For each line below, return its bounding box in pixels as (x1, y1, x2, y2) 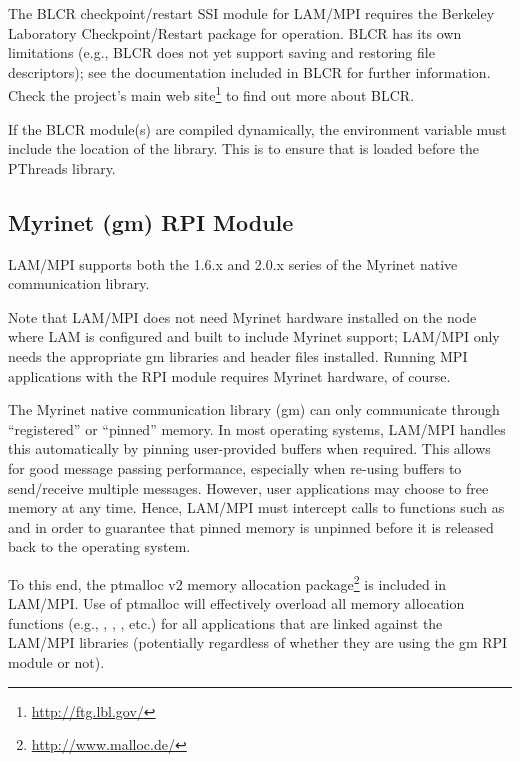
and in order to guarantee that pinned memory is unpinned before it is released (8, 516, 494, 537)
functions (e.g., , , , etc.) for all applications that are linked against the (8, 612, 443, 633)
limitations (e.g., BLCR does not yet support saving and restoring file (8, 42, 435, 63)
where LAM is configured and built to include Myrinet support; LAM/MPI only (8, 326, 500, 347)
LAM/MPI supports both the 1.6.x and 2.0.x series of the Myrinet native (8, 253, 458, 274)
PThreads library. (8, 157, 116, 178)
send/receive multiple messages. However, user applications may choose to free (8, 477, 489, 498)
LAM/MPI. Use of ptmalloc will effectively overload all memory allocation (8, 593, 465, 614)
